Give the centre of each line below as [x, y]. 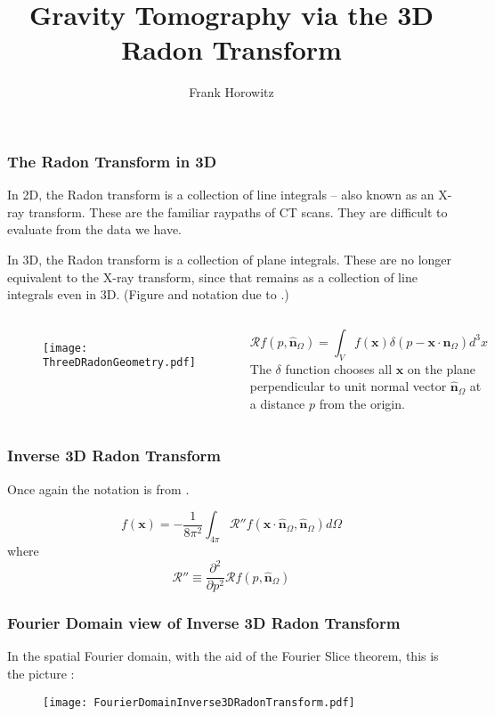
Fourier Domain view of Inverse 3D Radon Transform [204, 623]
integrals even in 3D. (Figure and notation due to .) [148, 294]
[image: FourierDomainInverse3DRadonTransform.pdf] [199, 702]
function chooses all [339, 368]
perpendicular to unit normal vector [348, 386]
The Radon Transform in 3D [112, 161]
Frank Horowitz [231, 92]
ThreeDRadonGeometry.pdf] [119, 363]
